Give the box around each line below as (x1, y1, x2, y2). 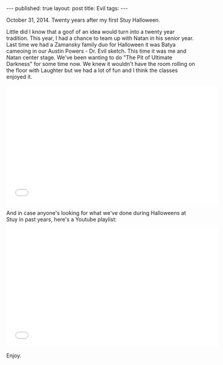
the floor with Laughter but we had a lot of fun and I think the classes (6, 67, 178, 74)
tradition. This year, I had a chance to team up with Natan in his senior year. (6, 35, 194, 42)
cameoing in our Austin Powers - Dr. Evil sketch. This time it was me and (6, 47, 187, 54)
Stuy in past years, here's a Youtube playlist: (6, 216, 117, 223)
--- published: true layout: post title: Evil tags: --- (6, 5, 128, 12)
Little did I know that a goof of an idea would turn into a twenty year (6, 28, 175, 35)
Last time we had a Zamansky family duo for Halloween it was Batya (6, 41, 176, 48)
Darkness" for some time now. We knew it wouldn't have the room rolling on (6, 61, 195, 67)
